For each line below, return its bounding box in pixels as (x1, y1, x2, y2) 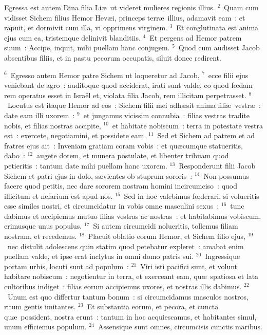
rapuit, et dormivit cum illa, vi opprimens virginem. (4, 22, 167, 33)
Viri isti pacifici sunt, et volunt (140, 260, 238, 271)
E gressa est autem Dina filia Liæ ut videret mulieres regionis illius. (4, 2, 215, 12)
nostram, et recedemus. (4, 231, 77, 241)
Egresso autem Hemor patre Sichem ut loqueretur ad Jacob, (10, 69, 200, 80)
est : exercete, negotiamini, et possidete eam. (4, 130, 146, 141)
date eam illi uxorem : (4, 109, 75, 120)
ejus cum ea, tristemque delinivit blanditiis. (4, 32, 141, 43)
